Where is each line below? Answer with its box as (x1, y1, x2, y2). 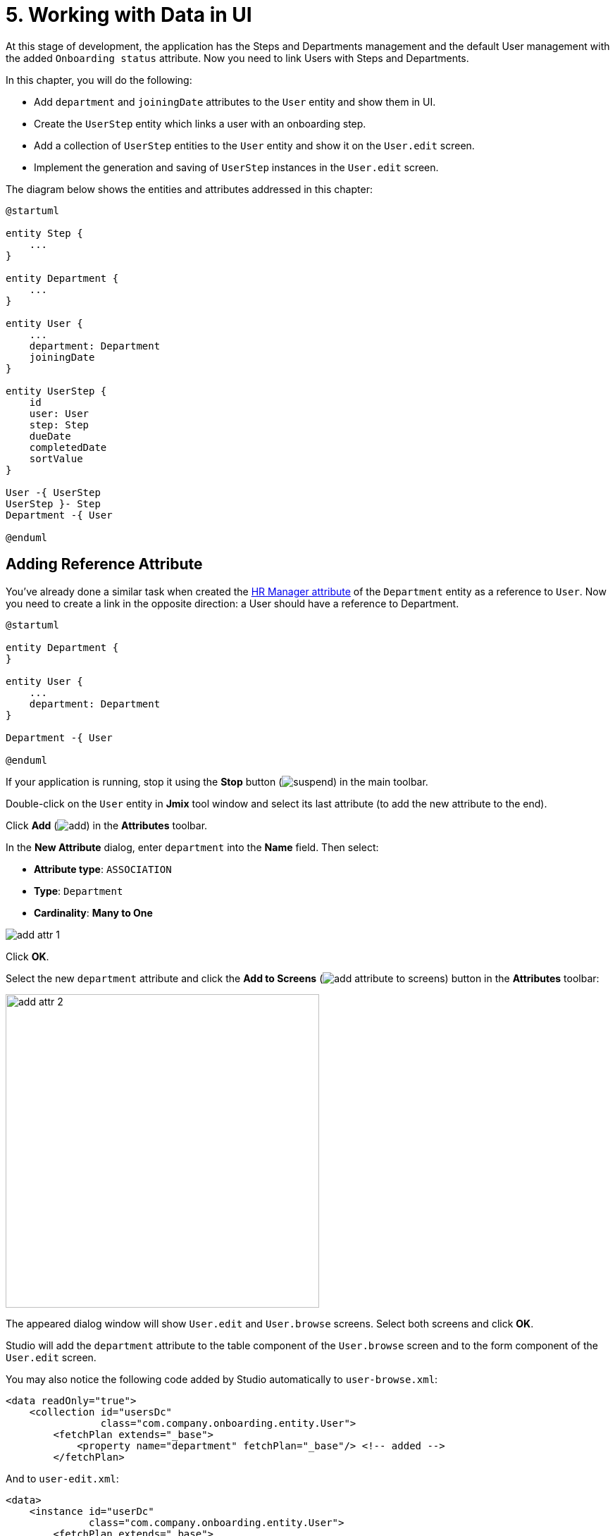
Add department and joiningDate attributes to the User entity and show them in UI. (34, 95, 436, 108)
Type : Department (34, 884, 123, 897)
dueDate (29, 430, 71, 442)
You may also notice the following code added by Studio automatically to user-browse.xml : (6, 1373, 438, 1385)
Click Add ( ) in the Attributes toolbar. (6, 819, 208, 831)
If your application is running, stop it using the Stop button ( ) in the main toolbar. (6, 775, 428, 788)
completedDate (29, 441, 107, 453)
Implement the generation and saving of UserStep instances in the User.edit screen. (34, 161, 439, 173)
